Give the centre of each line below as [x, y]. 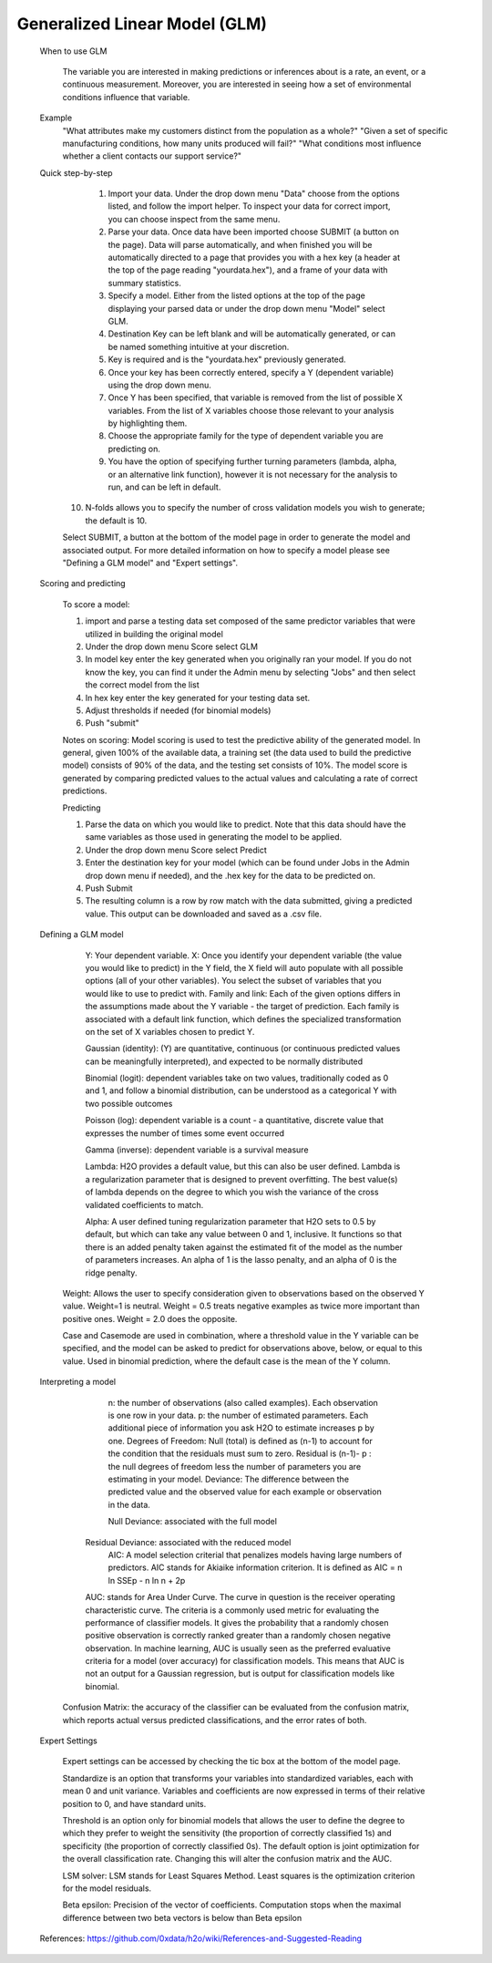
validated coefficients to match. [144, 1204]
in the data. [129, 1504]
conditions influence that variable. [126, 97]
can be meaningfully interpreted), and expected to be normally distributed [224, 1061]
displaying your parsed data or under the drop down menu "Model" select [246, 308]
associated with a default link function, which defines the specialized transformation [243, 1019]
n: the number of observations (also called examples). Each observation [243, 1402]
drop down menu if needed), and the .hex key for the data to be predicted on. [230, 875]
